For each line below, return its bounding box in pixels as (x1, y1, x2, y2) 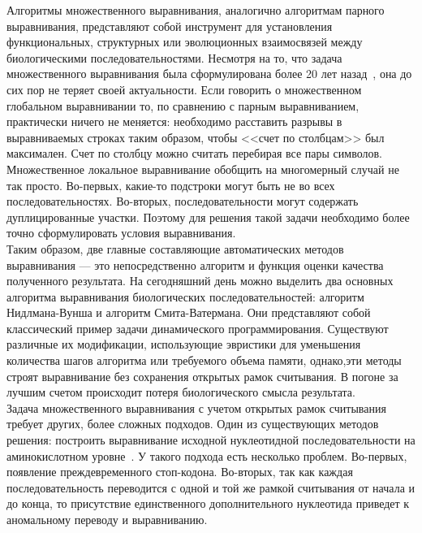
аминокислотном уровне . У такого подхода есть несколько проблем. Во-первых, (6, 447, 407, 464)
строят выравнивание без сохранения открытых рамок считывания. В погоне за (6, 367, 398, 384)
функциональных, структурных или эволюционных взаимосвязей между (6, 33, 363, 50)
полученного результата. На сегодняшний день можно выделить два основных (6, 272, 394, 289)
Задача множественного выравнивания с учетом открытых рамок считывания (6, 399, 386, 416)
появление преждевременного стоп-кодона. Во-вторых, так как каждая (6, 463, 353, 480)
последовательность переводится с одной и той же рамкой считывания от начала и (6, 479, 416, 496)
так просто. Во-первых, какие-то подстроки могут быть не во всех (6, 176, 335, 193)
